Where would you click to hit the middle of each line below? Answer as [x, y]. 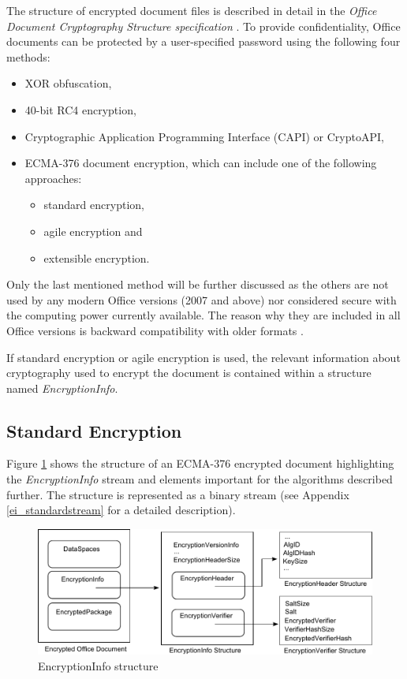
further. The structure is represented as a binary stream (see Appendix [178, 494]
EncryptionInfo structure [98, 665]
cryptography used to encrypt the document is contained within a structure [189, 373]
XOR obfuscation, [68, 83]
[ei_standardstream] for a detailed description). [121, 510]
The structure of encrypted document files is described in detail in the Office [192, 10]
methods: [28, 56]
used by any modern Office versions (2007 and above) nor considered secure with [202, 299]
